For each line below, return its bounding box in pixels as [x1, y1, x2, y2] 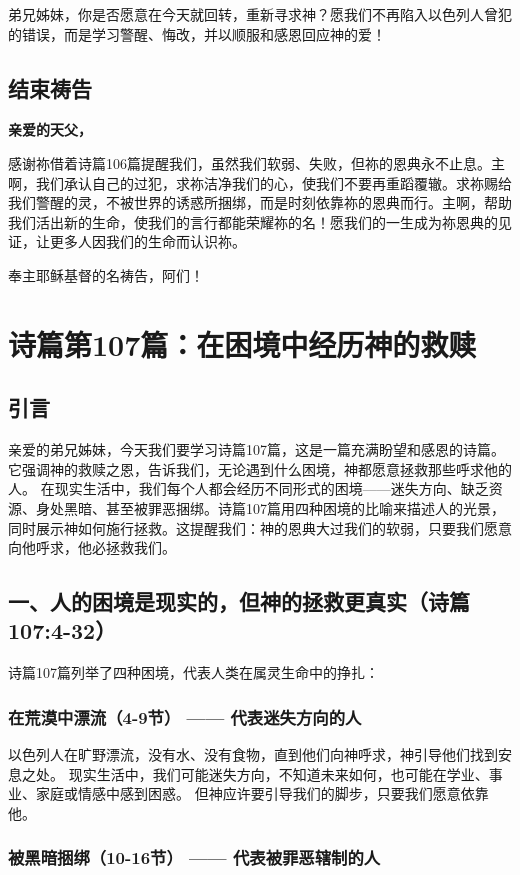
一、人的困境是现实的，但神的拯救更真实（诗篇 [8, 586, 470, 617]
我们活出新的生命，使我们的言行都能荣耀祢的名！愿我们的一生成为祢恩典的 [8, 211, 498, 232]
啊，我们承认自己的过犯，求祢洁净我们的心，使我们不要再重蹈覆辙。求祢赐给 [8, 172, 512, 193]
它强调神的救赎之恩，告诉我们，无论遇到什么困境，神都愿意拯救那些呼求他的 [8, 458, 512, 479]
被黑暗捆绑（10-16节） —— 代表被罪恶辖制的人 [8, 845, 381, 870]
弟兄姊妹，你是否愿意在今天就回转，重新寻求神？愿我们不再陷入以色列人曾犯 [8, 4, 512, 24]
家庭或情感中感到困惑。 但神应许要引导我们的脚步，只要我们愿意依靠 [35, 783, 489, 804]
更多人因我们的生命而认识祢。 [49, 231, 246, 252]
